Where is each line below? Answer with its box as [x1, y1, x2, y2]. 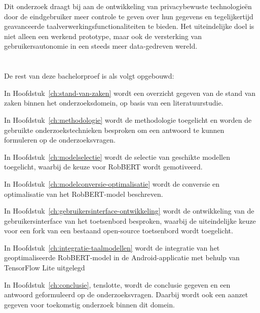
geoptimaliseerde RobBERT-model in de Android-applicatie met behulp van [4, 252, 240, 263]
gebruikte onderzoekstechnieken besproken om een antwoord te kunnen [4, 124, 225, 135]
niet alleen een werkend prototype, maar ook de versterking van [4, 30, 202, 41]
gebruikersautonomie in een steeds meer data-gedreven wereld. [4, 41, 198, 51]
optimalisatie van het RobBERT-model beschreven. [4, 188, 163, 199]
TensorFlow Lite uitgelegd [4, 262, 85, 273]
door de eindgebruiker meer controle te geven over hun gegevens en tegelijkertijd [4, 11, 253, 21]
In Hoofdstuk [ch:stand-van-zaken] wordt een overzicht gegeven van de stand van [4, 87, 256, 98]
